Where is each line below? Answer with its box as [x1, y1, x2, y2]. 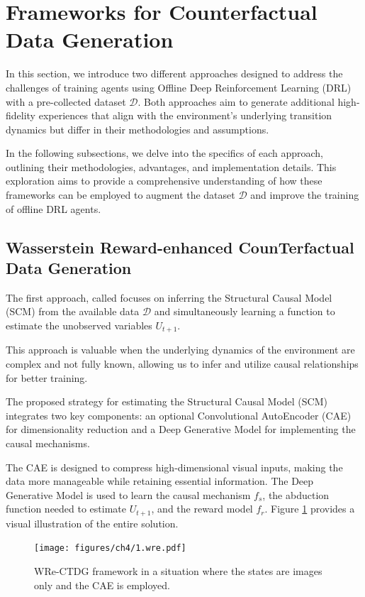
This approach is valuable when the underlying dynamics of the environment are [6, 342, 355, 357]
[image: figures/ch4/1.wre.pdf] [34, 543, 186, 554]
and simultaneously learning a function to [154, 304, 335, 319]
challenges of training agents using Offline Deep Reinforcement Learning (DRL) [6, 80, 352, 94]
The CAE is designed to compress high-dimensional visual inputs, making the [6, 459, 343, 474]
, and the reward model [151, 501, 253, 516]
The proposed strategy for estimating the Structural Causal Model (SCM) [6, 394, 327, 409]
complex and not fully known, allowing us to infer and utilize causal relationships [6, 356, 359, 371]
